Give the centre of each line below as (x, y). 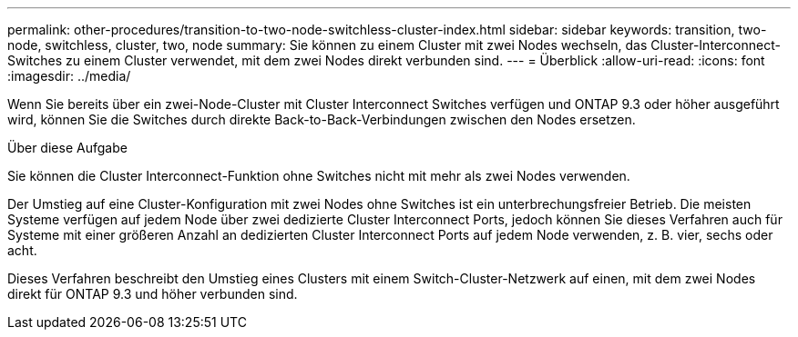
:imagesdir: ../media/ (69, 76)
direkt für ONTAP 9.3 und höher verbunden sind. (153, 294)
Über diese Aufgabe (67, 148)
